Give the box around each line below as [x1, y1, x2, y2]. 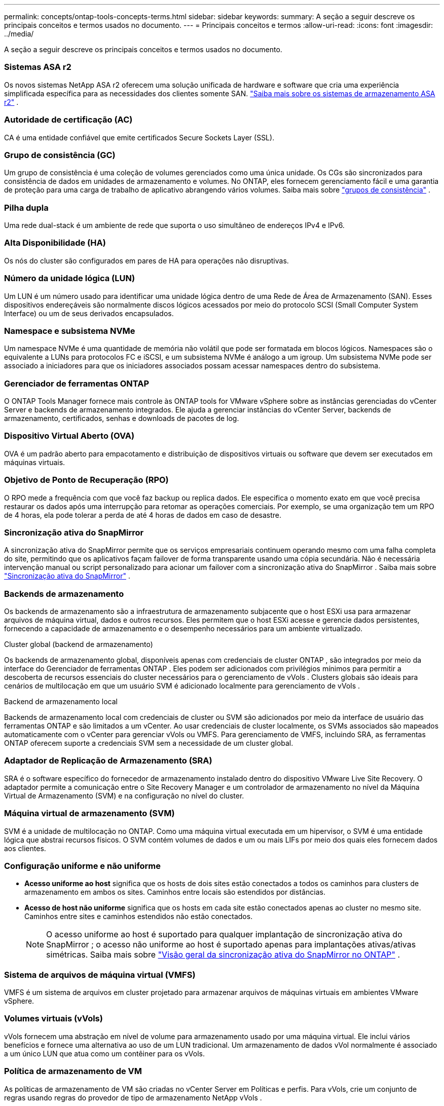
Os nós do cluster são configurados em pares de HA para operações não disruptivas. [4, 256, 289, 265]
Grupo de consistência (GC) [4, 149, 116, 160]
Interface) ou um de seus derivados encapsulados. [4, 309, 174, 318]
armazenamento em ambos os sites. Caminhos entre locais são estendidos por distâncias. [24, 888, 325, 897]
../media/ [4, 29, 34, 38]
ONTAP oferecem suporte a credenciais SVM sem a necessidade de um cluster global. [4, 739, 293, 747]
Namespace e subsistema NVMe [4, 325, 135, 336]
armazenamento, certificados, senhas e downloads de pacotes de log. [4, 414, 239, 423]
